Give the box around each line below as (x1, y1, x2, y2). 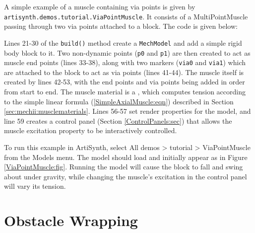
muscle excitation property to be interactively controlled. (4, 125, 177, 136)
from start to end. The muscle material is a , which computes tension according (4, 86, 246, 96)
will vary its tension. (4, 181, 66, 191)
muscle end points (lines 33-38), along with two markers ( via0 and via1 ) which (4, 57, 246, 68)
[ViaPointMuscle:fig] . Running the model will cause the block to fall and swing (4, 161, 243, 172)
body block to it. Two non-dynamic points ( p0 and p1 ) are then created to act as (4, 47, 251, 58)
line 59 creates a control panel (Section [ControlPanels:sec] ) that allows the (4, 115, 232, 126)
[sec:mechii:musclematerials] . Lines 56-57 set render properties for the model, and (4, 106, 251, 116)
